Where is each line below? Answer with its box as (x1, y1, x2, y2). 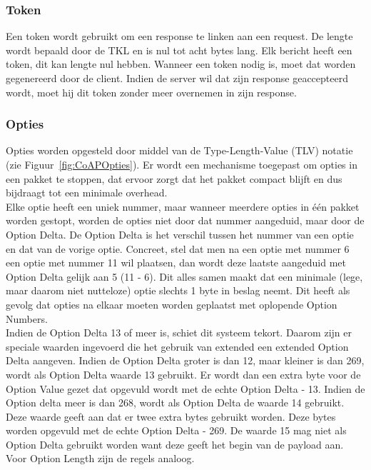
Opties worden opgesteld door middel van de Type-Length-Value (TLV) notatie (6, 143, 353, 158)
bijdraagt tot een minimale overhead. (6, 185, 168, 200)
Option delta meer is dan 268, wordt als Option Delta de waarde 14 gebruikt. (6, 395, 345, 410)
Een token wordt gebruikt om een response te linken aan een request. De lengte (6, 29, 353, 44)
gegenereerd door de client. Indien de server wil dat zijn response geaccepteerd (6, 71, 348, 85)
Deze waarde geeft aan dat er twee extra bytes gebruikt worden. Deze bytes (6, 409, 336, 424)
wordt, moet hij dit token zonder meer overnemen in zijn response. (6, 84, 297, 99)
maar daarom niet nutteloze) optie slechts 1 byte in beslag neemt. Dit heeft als (6, 283, 350, 298)
